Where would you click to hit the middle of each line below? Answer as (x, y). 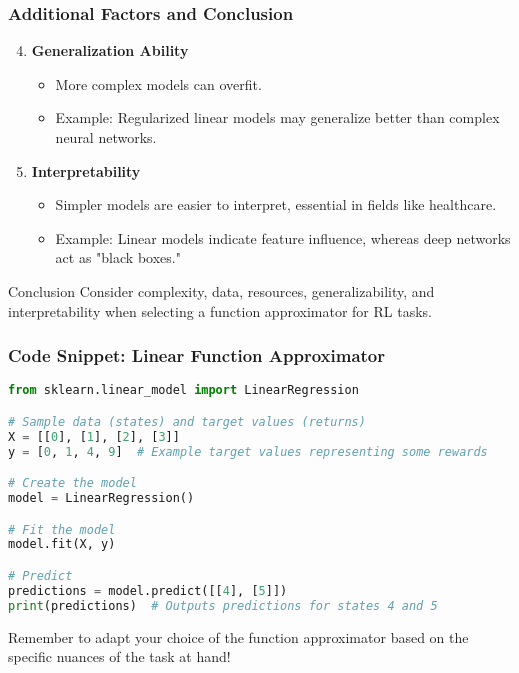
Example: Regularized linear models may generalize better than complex (277, 117)
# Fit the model (62, 529)
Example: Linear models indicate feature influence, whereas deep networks (283, 237)
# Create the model (72, 483)
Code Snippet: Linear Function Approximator (197, 355)
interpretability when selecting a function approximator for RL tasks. (220, 310)
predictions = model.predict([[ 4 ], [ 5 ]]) (148, 590)
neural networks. (106, 137)
